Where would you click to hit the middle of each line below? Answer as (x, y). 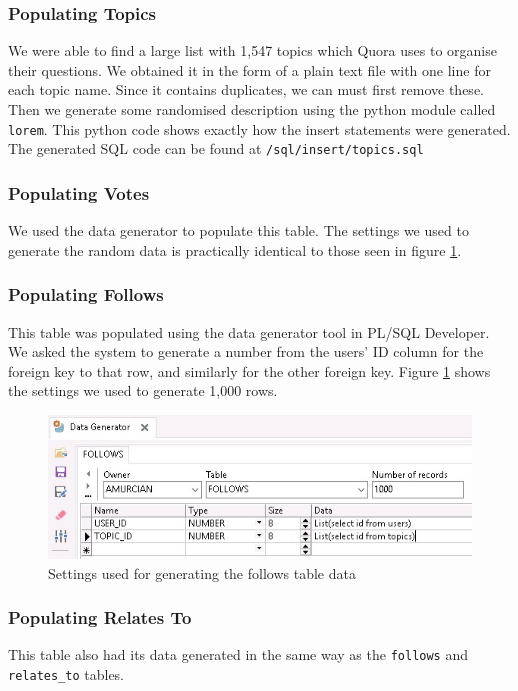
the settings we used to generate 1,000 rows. (143, 390)
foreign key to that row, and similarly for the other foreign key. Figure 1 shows (249, 370)
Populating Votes (79, 192)
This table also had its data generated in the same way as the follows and (238, 654)
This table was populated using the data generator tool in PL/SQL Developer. (249, 331)
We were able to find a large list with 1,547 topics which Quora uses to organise (252, 50)
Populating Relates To (100, 617)
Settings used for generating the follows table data (202, 572)
